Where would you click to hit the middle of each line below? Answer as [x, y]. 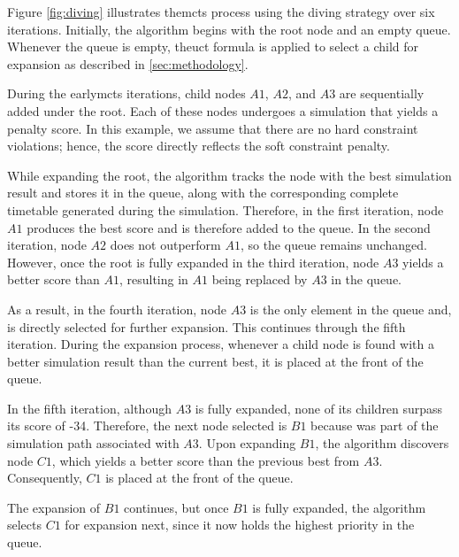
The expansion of [54, 507]
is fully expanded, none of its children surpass [319, 408]
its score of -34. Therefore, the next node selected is [147, 425]
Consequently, [45, 478]
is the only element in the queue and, [351, 309]
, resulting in [153, 279]
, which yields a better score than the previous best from [206, 460]
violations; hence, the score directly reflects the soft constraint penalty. [199, 146]
